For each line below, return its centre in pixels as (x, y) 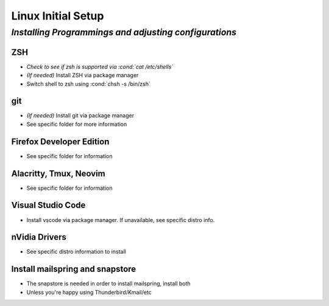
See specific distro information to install (76, 252)
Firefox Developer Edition (60, 141)
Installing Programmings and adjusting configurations (124, 32)
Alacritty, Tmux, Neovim (58, 173)
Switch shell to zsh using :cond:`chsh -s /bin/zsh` (88, 84)
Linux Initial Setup (58, 16)
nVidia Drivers (39, 237)
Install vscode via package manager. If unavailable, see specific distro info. (121, 220)
